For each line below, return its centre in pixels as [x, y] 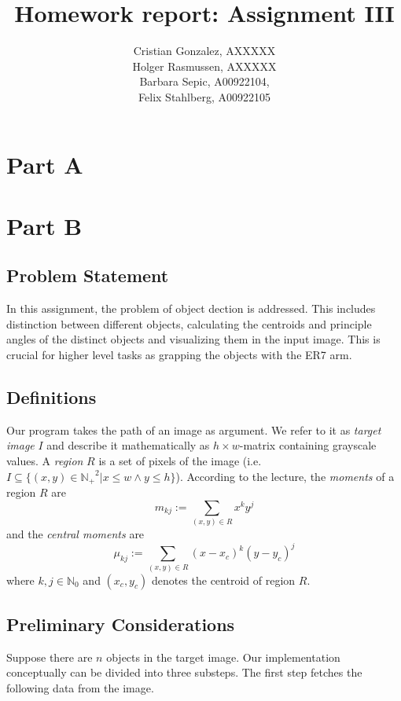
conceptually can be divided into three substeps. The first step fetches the [184, 672]
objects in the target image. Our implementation [223, 657]
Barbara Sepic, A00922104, [204, 81]
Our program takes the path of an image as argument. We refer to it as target [194, 429]
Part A [45, 164]
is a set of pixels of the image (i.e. [180, 461]
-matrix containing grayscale [308, 445]
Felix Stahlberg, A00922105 [204, 96]
